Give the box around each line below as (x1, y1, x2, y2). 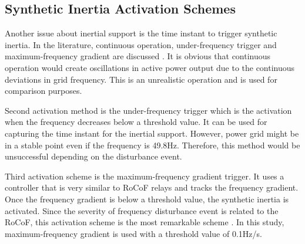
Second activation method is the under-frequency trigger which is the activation (5, 104, 292, 116)
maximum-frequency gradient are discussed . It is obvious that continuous (5, 50, 271, 62)
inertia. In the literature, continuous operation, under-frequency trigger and (5, 38, 277, 50)
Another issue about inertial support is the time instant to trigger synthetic (5, 27, 277, 39)
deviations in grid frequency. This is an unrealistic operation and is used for (5, 73, 277, 85)
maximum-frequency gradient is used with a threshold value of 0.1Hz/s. (5, 227, 262, 239)
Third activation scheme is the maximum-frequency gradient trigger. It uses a (5, 170, 284, 182)
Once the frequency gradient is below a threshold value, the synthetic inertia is (5, 192, 289, 205)
